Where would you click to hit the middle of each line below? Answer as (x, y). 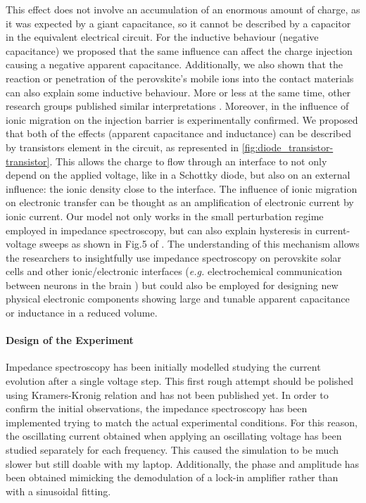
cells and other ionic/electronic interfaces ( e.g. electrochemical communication (174, 271)
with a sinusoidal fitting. (58, 491)
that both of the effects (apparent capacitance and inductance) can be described (179, 133)
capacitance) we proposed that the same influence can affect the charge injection (179, 50)
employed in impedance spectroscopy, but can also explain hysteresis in (159, 230)
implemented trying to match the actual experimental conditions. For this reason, (182, 422)
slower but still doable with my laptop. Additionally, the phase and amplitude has (183, 463)
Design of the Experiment (70, 340)
